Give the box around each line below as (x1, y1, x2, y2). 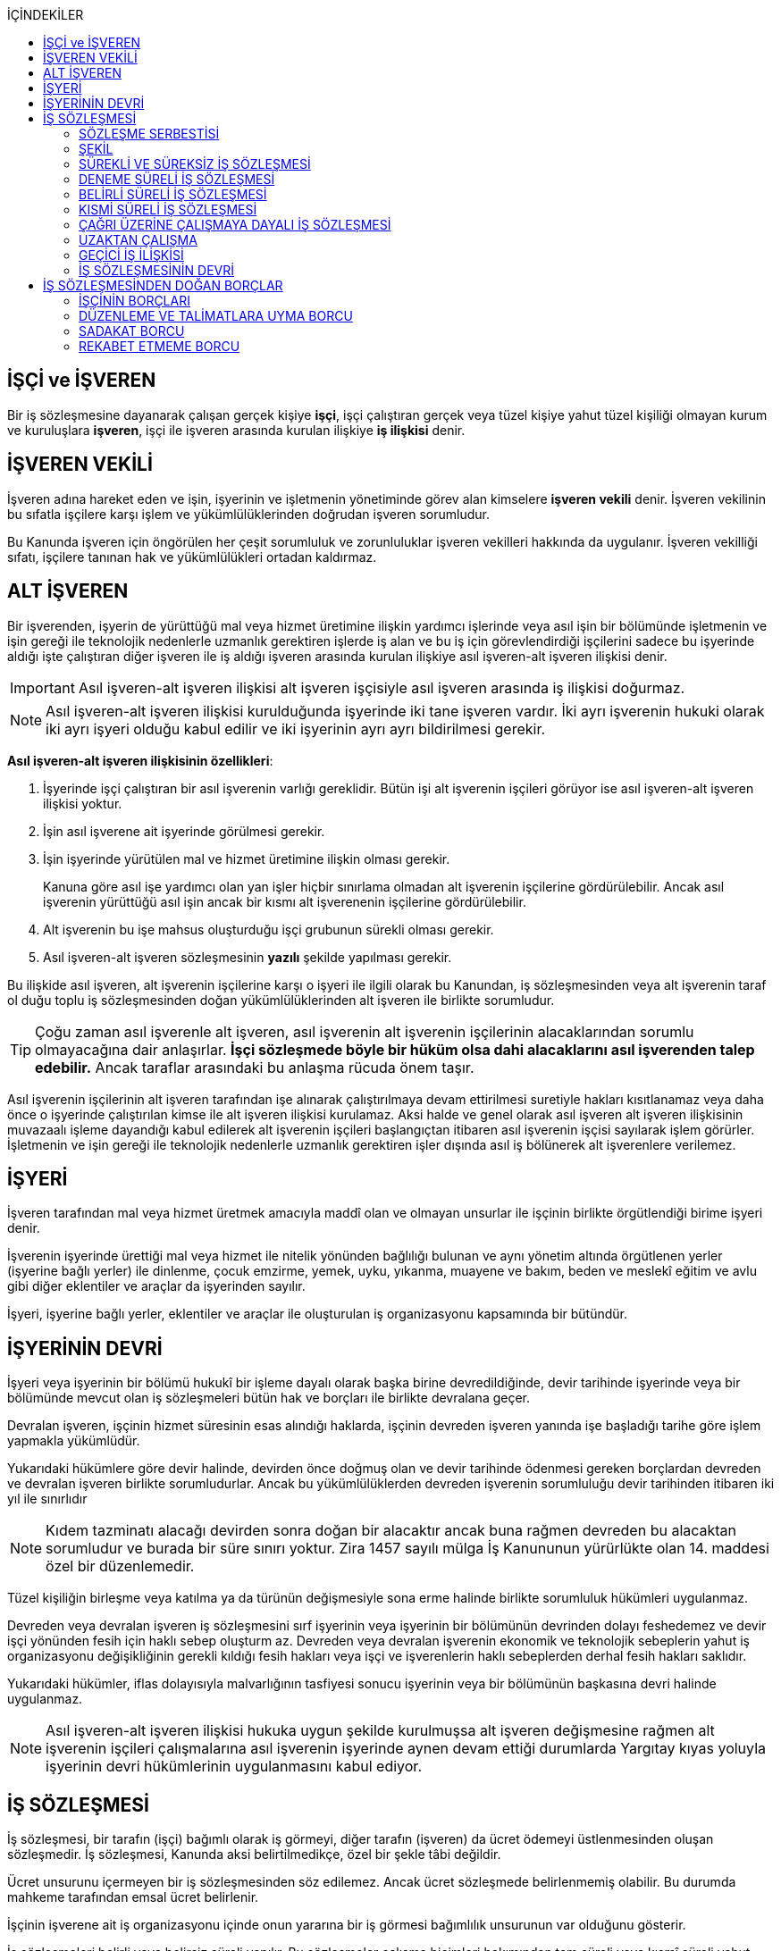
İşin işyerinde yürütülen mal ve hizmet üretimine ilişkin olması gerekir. (43, 850, 450, 867)
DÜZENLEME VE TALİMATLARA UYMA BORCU (79, 308, 353, 323)
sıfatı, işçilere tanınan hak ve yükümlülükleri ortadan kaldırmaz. (7, 548, 377, 565)
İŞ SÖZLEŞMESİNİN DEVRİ (79, 263, 235, 278)
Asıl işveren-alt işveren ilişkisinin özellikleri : (7, 752, 273, 768)
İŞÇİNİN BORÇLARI (79, 293, 190, 308)
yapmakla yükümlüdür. (7, 1433, 140, 1449)
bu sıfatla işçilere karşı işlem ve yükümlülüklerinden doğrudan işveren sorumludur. (7, 506, 490, 522)
